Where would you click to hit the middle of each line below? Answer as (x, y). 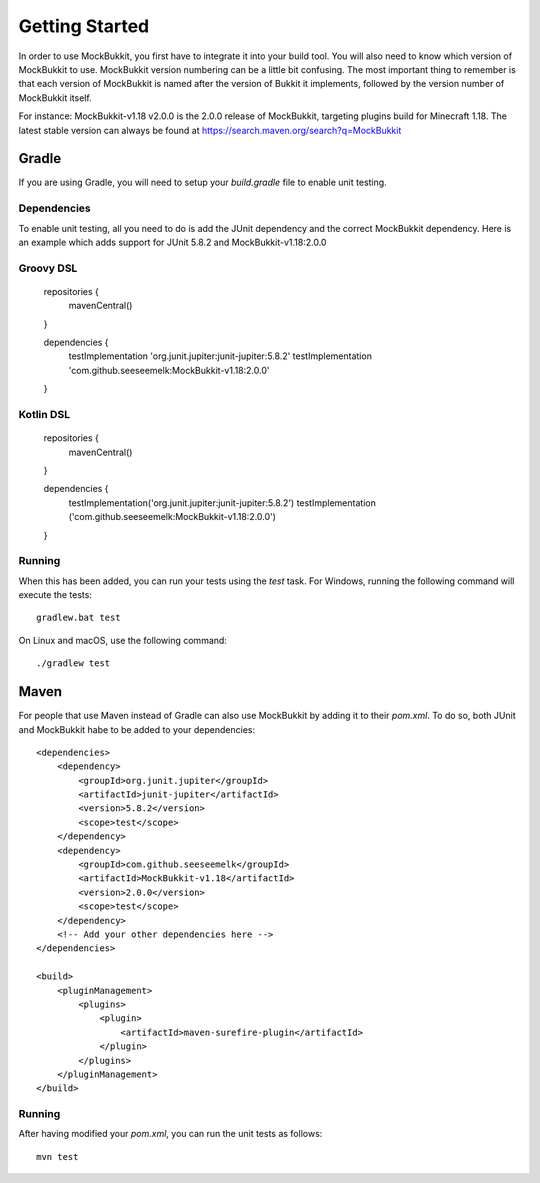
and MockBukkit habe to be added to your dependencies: (136, 729)
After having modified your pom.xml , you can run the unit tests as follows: (170, 1134)
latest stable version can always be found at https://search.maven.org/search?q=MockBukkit (210, 130)
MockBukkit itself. (55, 97)
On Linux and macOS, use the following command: (122, 640)
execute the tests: (55, 595)
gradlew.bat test (78, 618)
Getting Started (84, 26)
